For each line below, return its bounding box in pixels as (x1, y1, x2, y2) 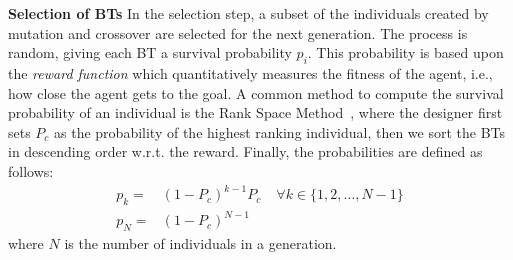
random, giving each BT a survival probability (8, 42, 292, 63)
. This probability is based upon (307, 42, 504, 63)
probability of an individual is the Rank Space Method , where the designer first (8, 102, 503, 123)
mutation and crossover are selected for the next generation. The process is (8, 22, 468, 43)
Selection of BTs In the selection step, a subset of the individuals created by (8, 3, 489, 23)
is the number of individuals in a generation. (64, 233, 337, 254)
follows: (8, 160, 54, 181)
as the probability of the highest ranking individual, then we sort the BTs (54, 121, 506, 142)
